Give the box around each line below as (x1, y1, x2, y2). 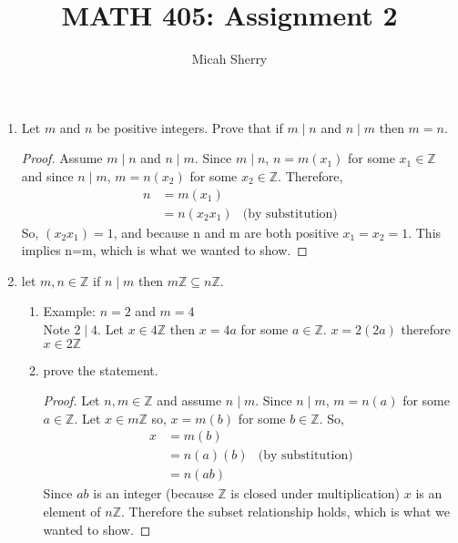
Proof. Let (43, 391, 100, 410)
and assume (157, 391, 222, 410)
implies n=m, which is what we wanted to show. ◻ (21, 241, 308, 260)
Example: (43, 302, 96, 321)
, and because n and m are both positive (113, 222, 339, 241)
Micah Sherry (191, 49, 268, 68)
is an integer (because (93, 484, 214, 503)
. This (408, 222, 442, 241)
